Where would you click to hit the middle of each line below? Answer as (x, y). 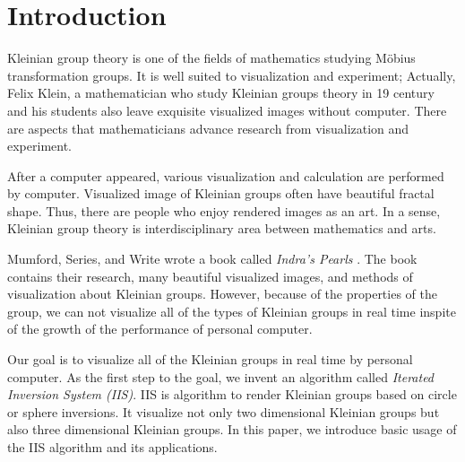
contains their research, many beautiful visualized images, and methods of (210, 276)
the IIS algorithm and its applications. (112, 447)
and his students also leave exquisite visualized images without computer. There (227, 110)
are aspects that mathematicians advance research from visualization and (208, 128)
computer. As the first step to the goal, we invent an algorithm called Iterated (221, 376)
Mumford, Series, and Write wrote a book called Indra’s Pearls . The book (212, 259)
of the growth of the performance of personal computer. (160, 329)
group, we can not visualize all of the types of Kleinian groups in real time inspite (232, 311)
